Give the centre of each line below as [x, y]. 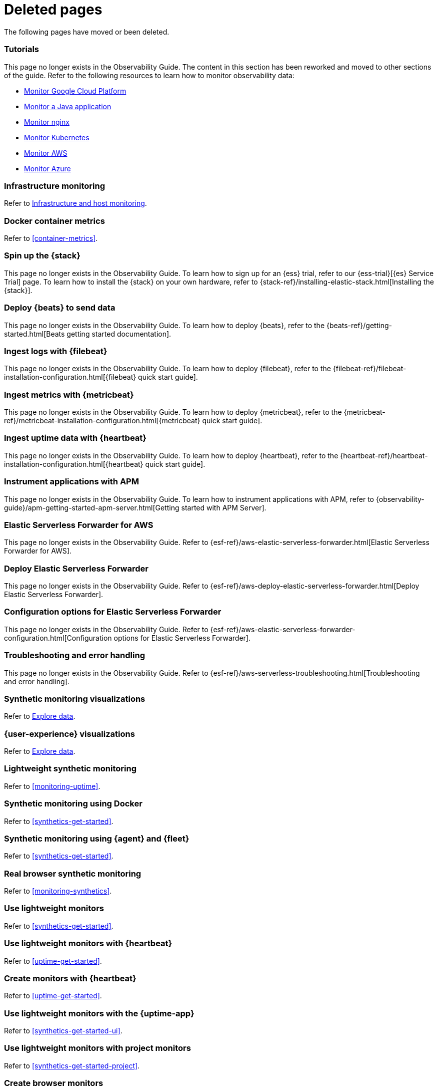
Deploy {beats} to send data [60, 308]
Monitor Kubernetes [57, 137]
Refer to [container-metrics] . [51, 238]
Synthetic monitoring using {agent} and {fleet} [97, 838]
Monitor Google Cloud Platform [75, 91]
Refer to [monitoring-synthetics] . [58, 891]
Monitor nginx [47, 122]
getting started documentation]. [119, 334]
